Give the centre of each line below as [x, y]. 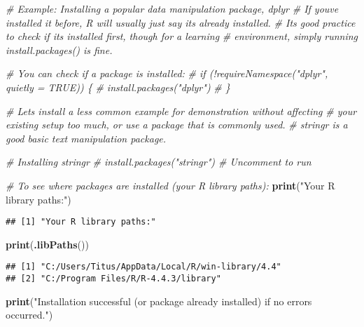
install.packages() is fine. [59, 49]
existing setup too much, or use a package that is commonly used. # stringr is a [177, 125]
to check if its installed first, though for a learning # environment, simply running [182, 36]
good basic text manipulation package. [86, 138]
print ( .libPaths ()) [47, 244]
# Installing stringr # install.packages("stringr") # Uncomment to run [159, 162]
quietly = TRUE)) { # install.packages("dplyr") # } [118, 87]
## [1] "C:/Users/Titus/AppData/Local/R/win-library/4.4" [143, 267]
